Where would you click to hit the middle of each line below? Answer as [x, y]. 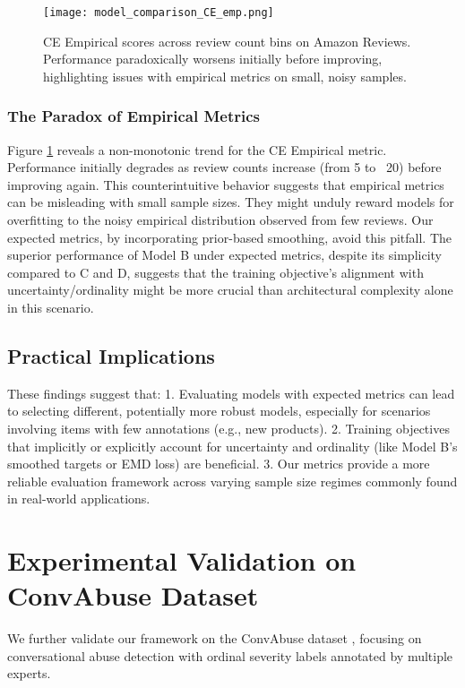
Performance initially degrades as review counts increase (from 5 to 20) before [224, 167]
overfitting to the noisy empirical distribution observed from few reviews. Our [220, 220]
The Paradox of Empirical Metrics [133, 116]
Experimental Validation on [182, 560]
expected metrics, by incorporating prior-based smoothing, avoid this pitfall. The [229, 237]
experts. [29, 673]
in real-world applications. [79, 499]
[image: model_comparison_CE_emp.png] [159, 13]
